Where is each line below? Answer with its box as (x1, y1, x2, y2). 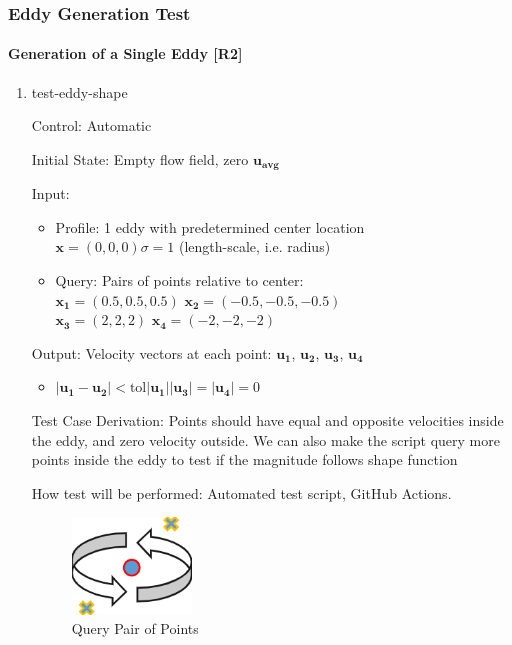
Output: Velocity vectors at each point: (31, 342, 272, 363)
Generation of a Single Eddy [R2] (8, 43, 243, 64)
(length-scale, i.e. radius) (179, 236, 331, 257)
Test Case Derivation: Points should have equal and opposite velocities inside (31, 410, 504, 431)
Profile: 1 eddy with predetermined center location (55, 216, 365, 237)
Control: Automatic (31, 115, 152, 136)
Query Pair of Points (71, 618, 199, 639)
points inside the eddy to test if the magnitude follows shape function (31, 449, 458, 470)
